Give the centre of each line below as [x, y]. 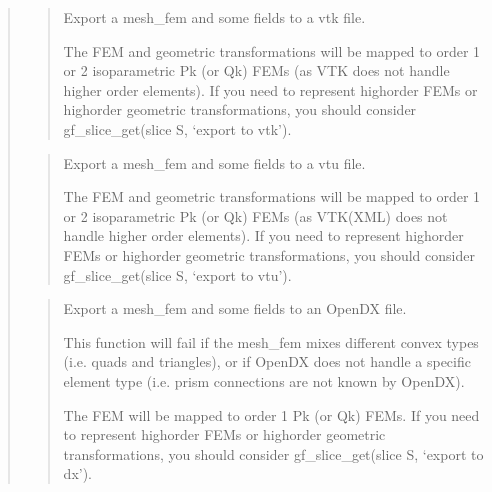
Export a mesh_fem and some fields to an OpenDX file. [235, 308]
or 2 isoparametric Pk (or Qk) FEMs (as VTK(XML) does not [255, 215]
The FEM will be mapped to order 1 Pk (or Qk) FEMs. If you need [271, 414]
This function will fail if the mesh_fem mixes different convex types [271, 341]
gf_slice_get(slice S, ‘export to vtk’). [177, 128]
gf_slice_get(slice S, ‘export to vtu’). [177, 274]
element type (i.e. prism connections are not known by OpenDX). [264, 380]
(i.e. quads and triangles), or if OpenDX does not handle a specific [267, 361]
